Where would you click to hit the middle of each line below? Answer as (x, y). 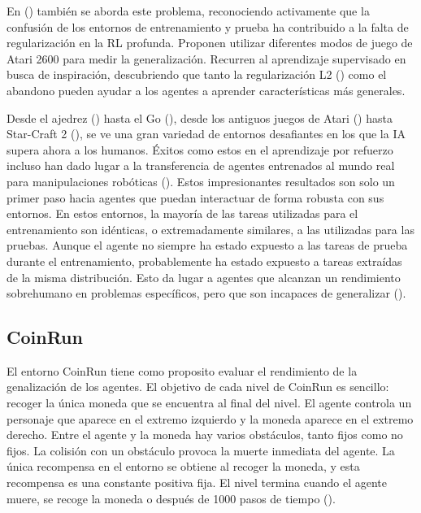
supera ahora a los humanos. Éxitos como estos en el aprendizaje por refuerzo (200, 149)
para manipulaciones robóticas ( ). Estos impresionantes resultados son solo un (201, 181)
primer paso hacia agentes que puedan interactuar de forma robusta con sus (195, 197)
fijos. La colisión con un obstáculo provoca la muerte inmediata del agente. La (201, 450)
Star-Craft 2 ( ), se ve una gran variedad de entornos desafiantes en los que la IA (206, 134)
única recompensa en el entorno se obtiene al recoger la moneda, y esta (183, 466)
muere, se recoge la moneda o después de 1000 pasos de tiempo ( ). (171, 498)
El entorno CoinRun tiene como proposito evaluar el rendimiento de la (182, 370)
